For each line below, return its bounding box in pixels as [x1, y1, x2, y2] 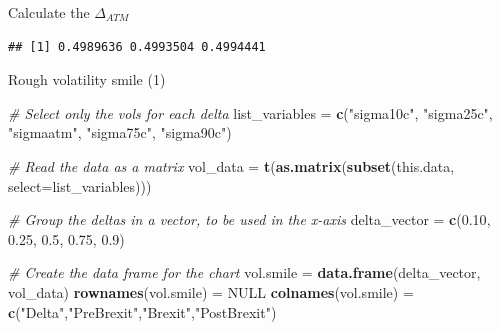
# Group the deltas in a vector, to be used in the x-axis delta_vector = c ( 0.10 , [8, 209, 491, 230]
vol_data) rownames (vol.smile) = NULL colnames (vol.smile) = [8, 281, 414, 302]
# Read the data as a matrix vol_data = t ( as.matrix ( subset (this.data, [8, 155, 455, 176]
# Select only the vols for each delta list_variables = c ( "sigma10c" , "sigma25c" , [8, 102, 493, 123]
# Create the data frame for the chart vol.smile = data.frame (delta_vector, [8, 262, 481, 283]
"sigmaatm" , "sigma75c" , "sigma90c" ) [8, 122, 232, 143]
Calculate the [8, 2, 90, 22]
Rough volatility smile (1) [8, 69, 166, 90]
